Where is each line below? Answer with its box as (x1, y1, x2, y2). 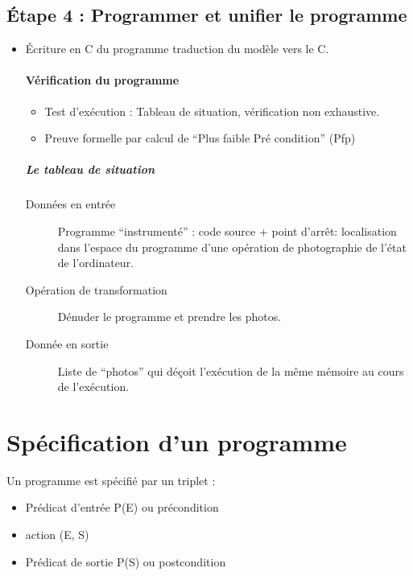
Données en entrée (25, 195, 116, 212)
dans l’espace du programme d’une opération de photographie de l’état (57, 238, 407, 255)
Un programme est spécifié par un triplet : (6, 471, 216, 488)
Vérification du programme (25, 72, 180, 88)
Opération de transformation (25, 281, 167, 298)
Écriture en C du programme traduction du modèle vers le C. (25, 40, 329, 57)
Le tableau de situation (25, 161, 155, 178)
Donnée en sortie (25, 335, 109, 352)
